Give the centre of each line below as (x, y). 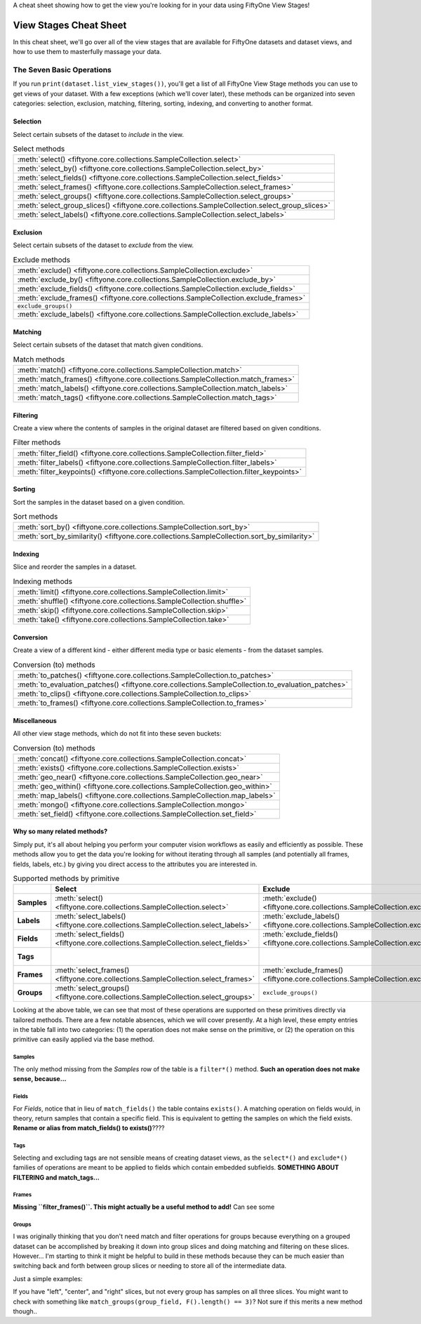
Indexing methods (43, 581)
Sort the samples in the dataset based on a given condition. (99, 502)
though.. (25, 1311)
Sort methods (35, 517)
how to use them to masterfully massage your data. (87, 52)
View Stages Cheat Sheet (70, 25)
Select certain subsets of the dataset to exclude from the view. (103, 245)
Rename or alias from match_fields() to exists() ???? (89, 1128)
